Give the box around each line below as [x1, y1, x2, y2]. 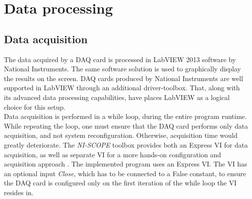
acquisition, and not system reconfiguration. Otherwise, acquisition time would [4, 130, 237, 140]
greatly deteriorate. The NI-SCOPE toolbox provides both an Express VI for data [4, 139, 248, 149]
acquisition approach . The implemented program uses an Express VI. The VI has [4, 159, 247, 169]
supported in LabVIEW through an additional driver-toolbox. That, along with [4, 83, 240, 93]
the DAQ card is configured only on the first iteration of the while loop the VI [4, 178, 237, 188]
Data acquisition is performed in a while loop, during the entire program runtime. [4, 111, 247, 121]
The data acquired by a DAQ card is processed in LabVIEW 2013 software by [4, 54, 236, 64]
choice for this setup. [4, 101, 65, 112]
